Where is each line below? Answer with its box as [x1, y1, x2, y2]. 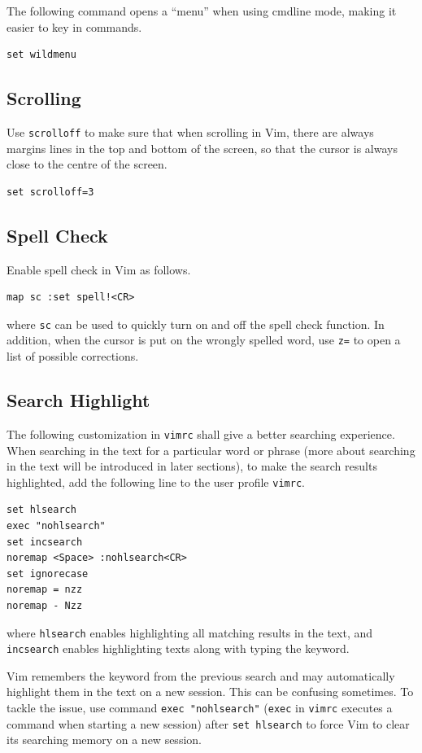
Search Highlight [7, 387, 150, 413]
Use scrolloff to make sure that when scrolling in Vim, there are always [7, 123, 374, 140]
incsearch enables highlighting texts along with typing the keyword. [7, 640, 350, 657]
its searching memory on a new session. [7, 731, 202, 748]
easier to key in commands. [7, 18, 142, 35]
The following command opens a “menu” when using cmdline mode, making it [7, 2, 397, 19]
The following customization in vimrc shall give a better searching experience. [7, 425, 395, 442]
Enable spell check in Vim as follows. [7, 260, 191, 278]
